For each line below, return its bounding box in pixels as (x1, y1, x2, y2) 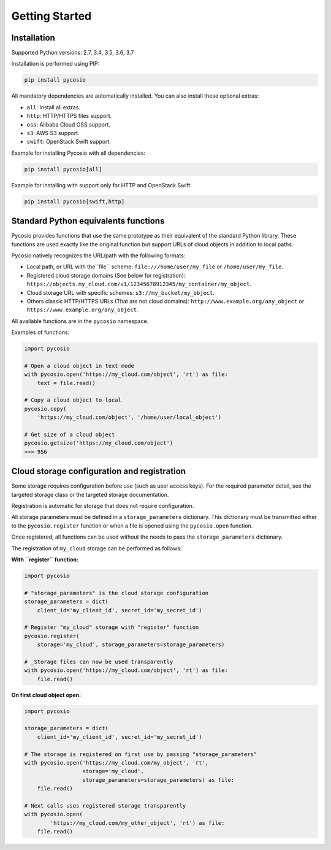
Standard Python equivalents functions (11, 216, 165, 227)
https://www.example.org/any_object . (26, 306, 139, 313)
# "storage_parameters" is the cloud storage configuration (24, 590, 209, 596)
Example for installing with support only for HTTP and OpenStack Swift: (11, 181, 192, 189)
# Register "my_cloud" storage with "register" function (24, 624, 199, 631)
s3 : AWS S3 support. (26, 129, 80, 136)
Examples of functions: (11, 329, 70, 336)
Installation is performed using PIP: (11, 60, 100, 68)
